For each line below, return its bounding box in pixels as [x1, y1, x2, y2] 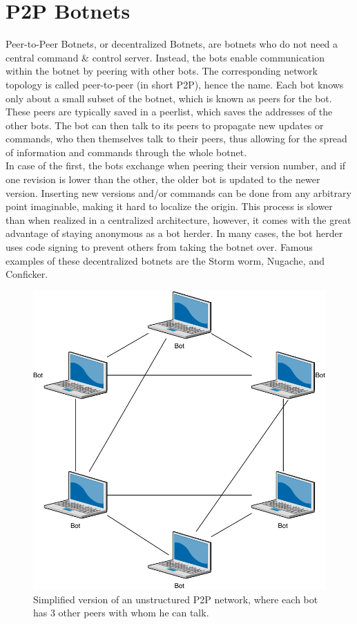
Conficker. [6, 267, 48, 281]
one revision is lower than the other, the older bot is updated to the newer [6, 172, 320, 187]
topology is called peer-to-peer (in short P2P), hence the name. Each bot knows [6, 77, 344, 91]
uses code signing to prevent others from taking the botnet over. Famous [6, 240, 313, 254]
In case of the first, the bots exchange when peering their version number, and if [6, 158, 346, 173]
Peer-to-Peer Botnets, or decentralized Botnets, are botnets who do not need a [6, 37, 338, 51]
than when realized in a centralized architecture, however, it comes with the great [6, 212, 351, 227]
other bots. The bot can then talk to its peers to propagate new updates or [6, 117, 324, 132]
